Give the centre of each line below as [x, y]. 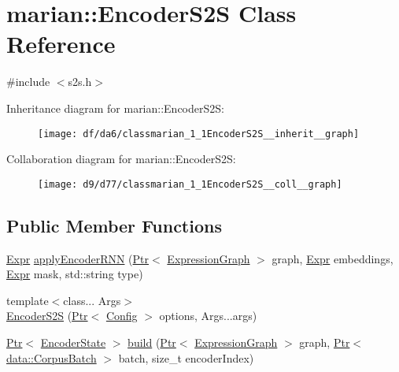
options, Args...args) [208, 316]
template [28, 300]
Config [122, 316]
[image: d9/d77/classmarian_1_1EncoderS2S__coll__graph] [190, 184]
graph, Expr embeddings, [332, 258]
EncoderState [73, 342]
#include [28, 82]
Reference [61, 44]
